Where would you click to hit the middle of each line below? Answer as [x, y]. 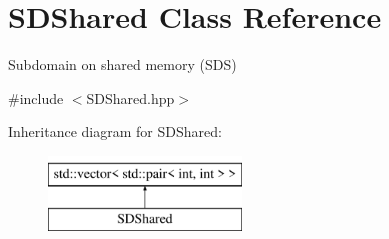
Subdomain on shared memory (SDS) [122, 64]
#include [36, 97]
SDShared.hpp [130, 97]
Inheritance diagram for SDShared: [115, 131]
